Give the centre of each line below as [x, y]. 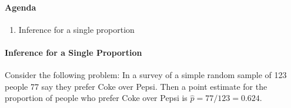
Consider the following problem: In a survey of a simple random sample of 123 [146, 75]
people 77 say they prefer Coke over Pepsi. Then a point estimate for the [136, 86]
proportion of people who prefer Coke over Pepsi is [96, 98]
